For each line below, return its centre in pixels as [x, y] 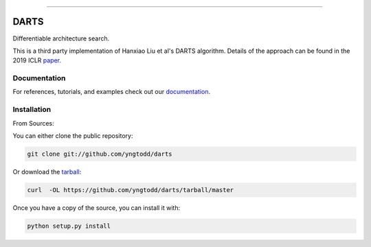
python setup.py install [69, 226]
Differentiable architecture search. [61, 38]
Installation [32, 110]
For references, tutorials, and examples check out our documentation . [112, 92]
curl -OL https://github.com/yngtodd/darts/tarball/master [131, 190]
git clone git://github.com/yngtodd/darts [100, 154]
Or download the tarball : [47, 172]
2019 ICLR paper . [37, 60]
